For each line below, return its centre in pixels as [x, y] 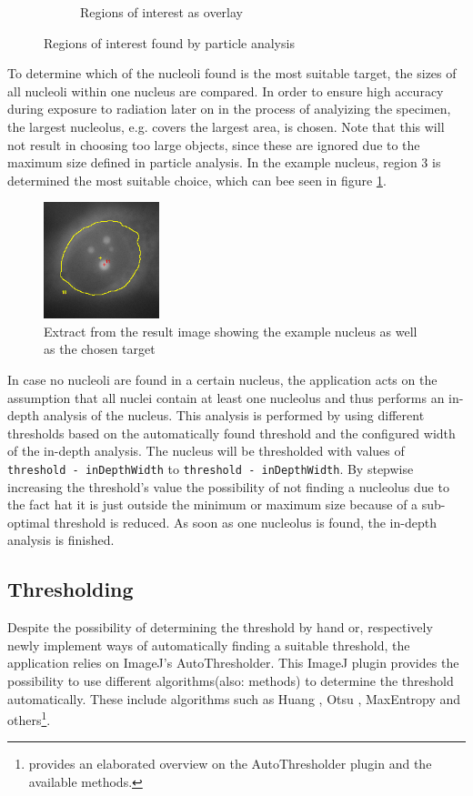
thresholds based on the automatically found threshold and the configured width [231, 433]
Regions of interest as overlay [161, 12]
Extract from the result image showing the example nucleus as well [231, 331]
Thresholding [70, 589]
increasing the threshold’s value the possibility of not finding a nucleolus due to [228, 486]
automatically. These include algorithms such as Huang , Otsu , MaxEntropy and [234, 698]
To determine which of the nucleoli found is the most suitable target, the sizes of [232, 73]
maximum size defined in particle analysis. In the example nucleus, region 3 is [224, 162]
